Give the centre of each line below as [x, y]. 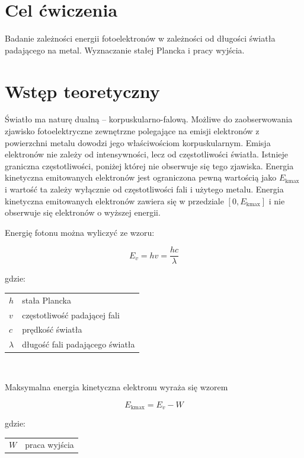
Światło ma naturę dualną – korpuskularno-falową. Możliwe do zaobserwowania [149, 119]
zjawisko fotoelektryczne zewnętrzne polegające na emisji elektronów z [132, 131]
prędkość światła [52, 329]
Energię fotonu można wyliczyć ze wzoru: [80, 232]
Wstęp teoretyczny [82, 91]
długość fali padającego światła [79, 344]
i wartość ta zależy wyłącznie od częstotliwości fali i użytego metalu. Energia [144, 189]
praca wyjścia [49, 445]
